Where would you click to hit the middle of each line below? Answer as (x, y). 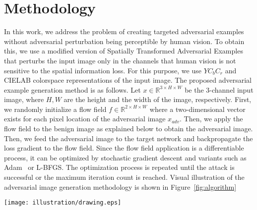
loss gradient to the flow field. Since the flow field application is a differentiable (124, 148)
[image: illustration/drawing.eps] (63, 203)
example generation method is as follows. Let (72, 89)
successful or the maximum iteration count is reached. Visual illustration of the (124, 177)
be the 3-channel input (219, 89)
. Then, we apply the (211, 119)
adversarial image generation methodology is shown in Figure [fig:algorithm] (120, 186)
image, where (24, 99)
